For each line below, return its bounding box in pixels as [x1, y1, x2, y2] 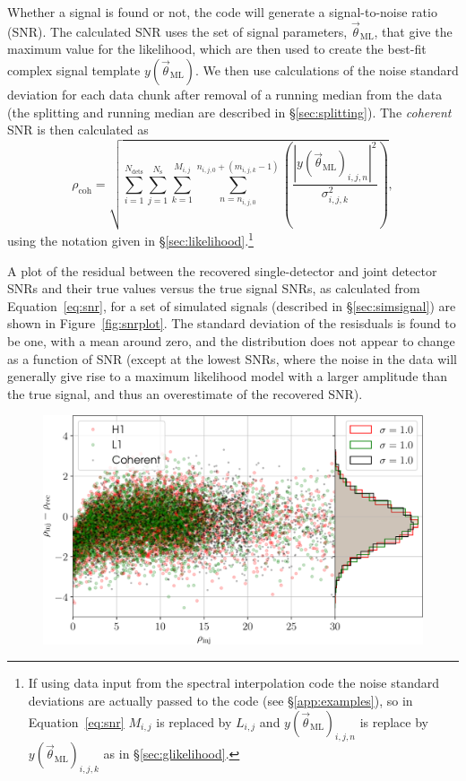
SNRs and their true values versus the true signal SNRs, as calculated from [7, 279, 420, 298]
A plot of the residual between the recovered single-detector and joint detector [7, 261, 437, 280]
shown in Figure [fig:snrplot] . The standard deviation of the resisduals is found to [7, 314, 456, 333]
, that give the [374, 22, 453, 40]
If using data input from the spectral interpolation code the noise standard [28, 673, 440, 692]
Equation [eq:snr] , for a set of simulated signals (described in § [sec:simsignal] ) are [7, 296, 456, 315]
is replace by [359, 712, 428, 731]
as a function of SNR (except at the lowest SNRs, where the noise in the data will [7, 349, 457, 368]
